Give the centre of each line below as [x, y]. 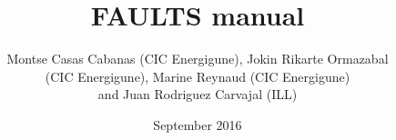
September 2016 [198, 124]
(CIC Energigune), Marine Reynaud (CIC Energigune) [198, 76]
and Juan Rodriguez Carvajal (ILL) [198, 94]
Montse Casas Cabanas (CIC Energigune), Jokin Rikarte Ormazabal [198, 59]
